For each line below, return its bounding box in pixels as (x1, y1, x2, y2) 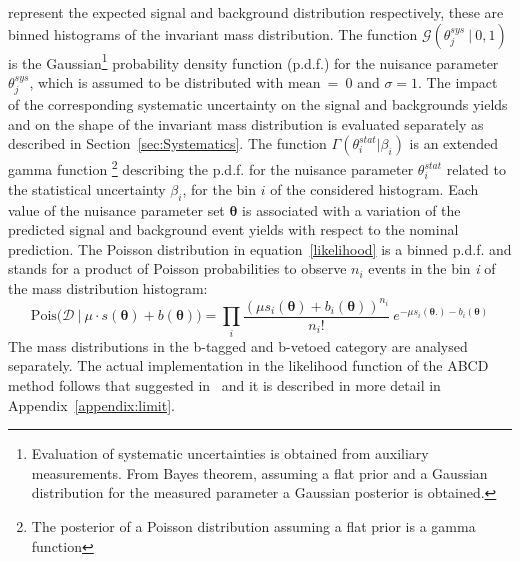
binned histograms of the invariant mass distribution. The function (8, 23, 418, 44)
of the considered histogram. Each (270, 178, 479, 199)
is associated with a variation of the (242, 199, 461, 220)
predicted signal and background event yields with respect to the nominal (8, 219, 459, 240)
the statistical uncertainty (8, 178, 166, 199)
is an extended (409, 133, 498, 154)
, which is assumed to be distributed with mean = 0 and (29, 71, 380, 92)
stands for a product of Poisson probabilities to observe (8, 258, 347, 279)
